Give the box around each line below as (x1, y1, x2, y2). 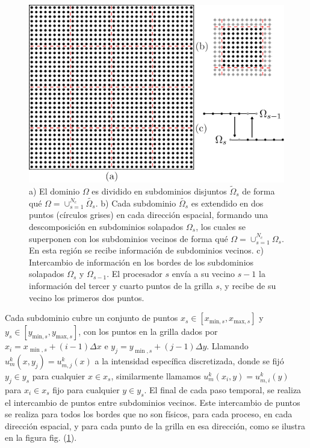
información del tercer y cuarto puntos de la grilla (29, 279, 213, 291)
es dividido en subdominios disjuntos (91, 185, 227, 198)
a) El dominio (29, 185, 80, 198)
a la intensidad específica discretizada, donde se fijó (95, 354, 284, 367)
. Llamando (206, 340, 249, 352)
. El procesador (107, 267, 163, 280)
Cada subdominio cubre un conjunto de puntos (5, 311, 178, 324)
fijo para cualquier (52, 383, 120, 396)
